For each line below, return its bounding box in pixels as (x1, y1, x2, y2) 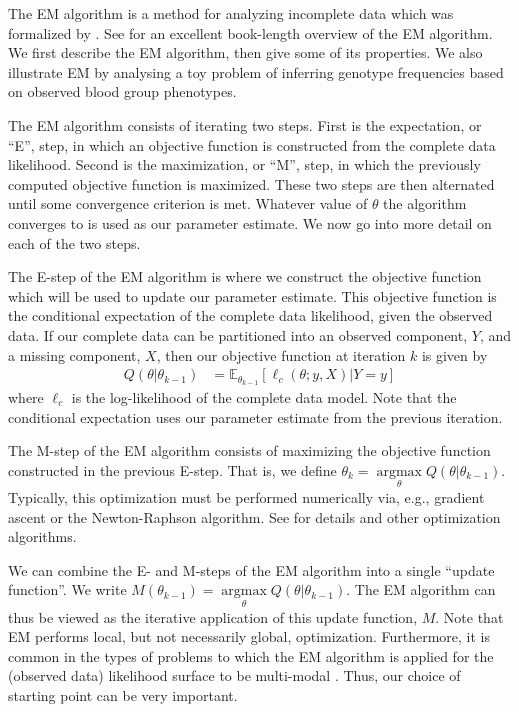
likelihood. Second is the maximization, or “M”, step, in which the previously (8, 154, 481, 175)
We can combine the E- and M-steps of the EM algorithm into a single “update (8, 559, 495, 580)
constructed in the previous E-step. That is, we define (8, 459, 337, 480)
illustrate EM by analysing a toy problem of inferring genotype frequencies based (8, 61, 504, 82)
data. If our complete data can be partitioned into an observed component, (8, 324, 468, 345)
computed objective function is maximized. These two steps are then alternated (8, 173, 495, 194)
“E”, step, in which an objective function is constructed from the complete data (8, 134, 496, 155)
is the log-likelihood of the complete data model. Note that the (71, 386, 457, 407)
